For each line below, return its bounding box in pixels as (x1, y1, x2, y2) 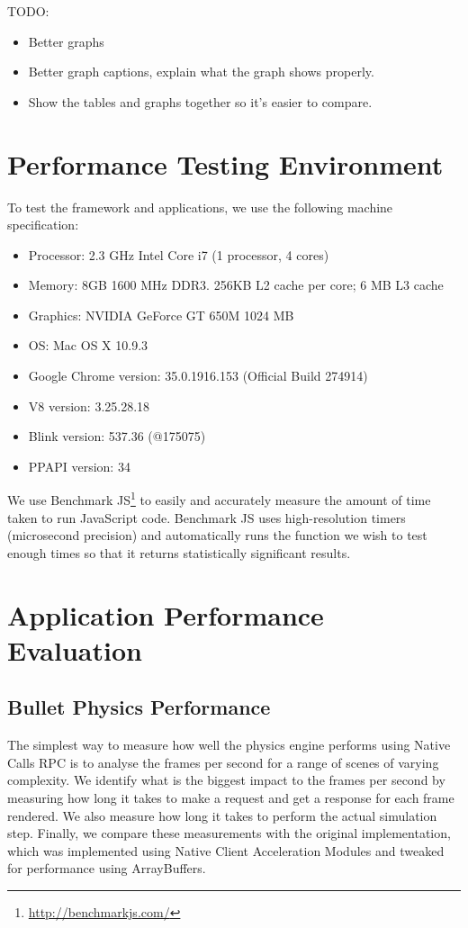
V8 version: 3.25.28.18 (28, 396, 150, 415)
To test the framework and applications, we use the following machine (7, 197, 393, 216)
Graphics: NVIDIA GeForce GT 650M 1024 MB (28, 305, 294, 324)
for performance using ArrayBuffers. (7, 859, 206, 878)
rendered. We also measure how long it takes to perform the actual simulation (7, 806, 437, 824)
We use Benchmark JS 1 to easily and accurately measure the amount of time (7, 488, 431, 509)
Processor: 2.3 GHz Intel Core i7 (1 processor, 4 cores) (28, 245, 329, 264)
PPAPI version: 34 (28, 456, 130, 475)
